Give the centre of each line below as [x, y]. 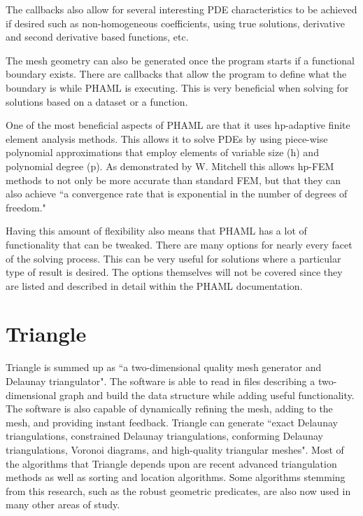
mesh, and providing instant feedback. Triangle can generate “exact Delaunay [172, 422]
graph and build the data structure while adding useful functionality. [207, 395]
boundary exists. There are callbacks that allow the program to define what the [176, 74]
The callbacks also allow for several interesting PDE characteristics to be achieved [181, 9]
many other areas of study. [63, 504]
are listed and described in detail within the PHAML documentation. [154, 285]
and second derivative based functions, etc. [97, 37]
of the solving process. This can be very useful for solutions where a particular [173, 258]
